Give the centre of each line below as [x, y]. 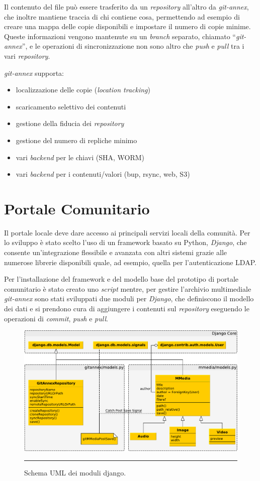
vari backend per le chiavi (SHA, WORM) [80, 157]
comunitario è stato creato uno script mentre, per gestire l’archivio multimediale [128, 288]
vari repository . [27, 55]
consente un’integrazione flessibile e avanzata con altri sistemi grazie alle [116, 252]
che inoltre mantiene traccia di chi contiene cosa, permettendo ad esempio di [122, 16]
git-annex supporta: [34, 73]
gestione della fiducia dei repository [70, 123]
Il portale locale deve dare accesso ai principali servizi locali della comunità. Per [127, 232]
